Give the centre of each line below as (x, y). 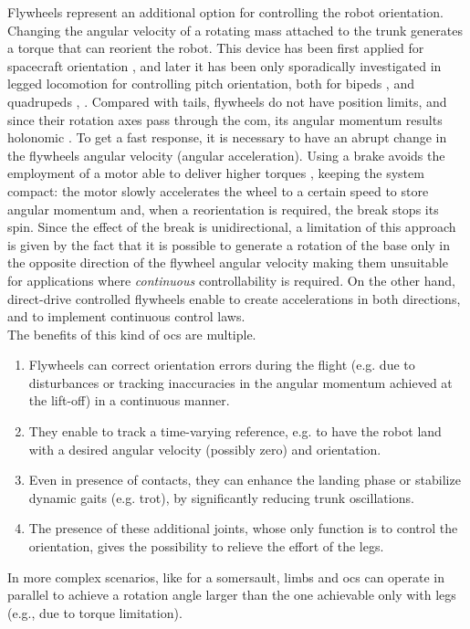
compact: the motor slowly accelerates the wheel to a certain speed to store (218, 190)
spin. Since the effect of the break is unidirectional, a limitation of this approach (232, 227)
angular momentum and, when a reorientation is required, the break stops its (223, 209)
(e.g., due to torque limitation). (95, 612)
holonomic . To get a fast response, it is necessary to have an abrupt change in (227, 137)
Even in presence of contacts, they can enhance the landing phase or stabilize (245, 480)
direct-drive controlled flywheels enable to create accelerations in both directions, (234, 298)
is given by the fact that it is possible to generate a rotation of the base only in (229, 244)
